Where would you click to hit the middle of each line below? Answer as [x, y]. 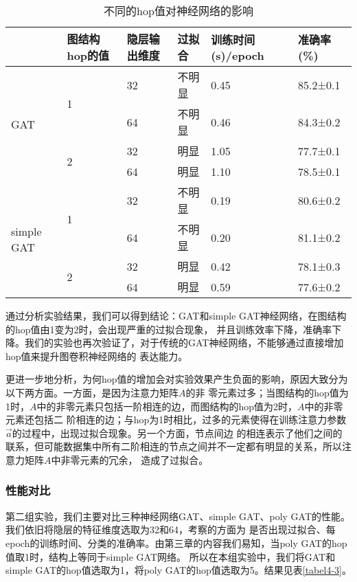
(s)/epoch [238, 55]
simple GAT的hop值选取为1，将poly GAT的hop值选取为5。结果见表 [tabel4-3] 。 [178, 570]
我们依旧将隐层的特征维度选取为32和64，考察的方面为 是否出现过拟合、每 [171, 529]
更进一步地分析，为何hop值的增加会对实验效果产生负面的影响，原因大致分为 [177, 379]
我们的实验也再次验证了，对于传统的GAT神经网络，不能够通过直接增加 [184, 343]
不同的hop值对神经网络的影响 [178, 11]
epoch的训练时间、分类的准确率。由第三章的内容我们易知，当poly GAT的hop [176, 542]
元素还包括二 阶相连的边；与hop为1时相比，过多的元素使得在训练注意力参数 [176, 419]
